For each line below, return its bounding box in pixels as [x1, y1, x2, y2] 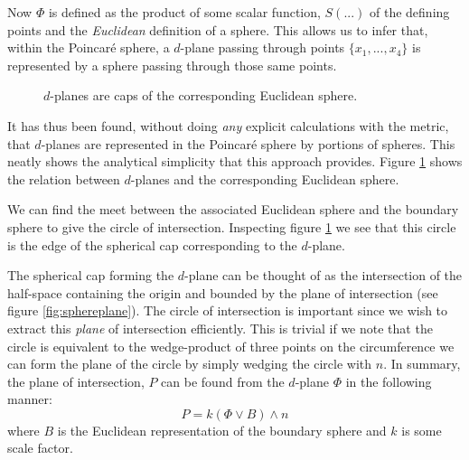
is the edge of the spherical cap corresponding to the [7, 235, 297, 254]
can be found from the [161, 371, 285, 390]
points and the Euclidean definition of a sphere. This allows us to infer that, [7, 20, 428, 39]
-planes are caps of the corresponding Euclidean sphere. [50, 86, 358, 105]
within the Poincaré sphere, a [7, 38, 170, 57]
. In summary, [383, 354, 461, 373]
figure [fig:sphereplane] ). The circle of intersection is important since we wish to [7, 301, 448, 320]
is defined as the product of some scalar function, [48, 3, 321, 21]
